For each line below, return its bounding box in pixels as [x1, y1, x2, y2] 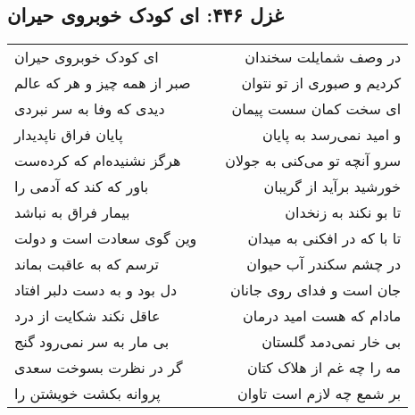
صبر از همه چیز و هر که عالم [14, 72, 191, 94]
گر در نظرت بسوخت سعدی [14, 357, 183, 378]
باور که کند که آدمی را [14, 176, 149, 197]
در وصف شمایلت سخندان [245, 46, 402, 68]
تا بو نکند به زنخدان [285, 202, 402, 223]
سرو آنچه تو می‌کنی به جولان [225, 150, 402, 171]
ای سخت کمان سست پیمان [231, 98, 402, 120]
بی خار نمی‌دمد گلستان [261, 331, 402, 353]
